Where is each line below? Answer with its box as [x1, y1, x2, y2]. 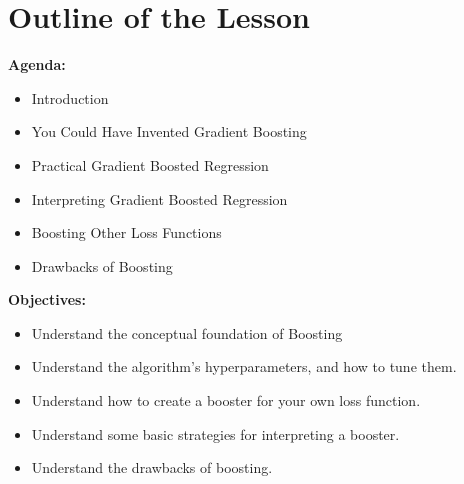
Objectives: [8, 289, 86, 310]
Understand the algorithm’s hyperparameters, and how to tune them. [31, 356, 457, 377]
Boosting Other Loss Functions [31, 222, 222, 243]
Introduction [31, 87, 109, 108]
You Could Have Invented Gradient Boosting [31, 121, 307, 142]
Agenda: [8, 54, 66, 75]
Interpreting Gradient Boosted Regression [31, 188, 288, 209]
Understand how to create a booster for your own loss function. [31, 390, 421, 411]
